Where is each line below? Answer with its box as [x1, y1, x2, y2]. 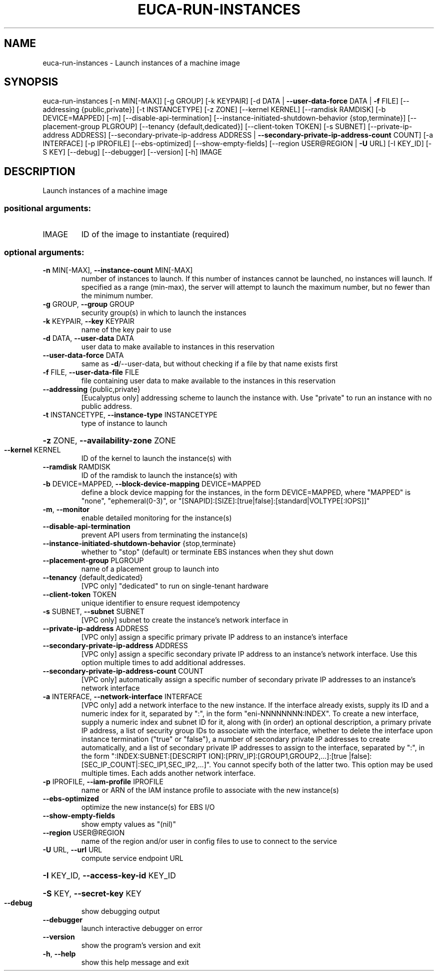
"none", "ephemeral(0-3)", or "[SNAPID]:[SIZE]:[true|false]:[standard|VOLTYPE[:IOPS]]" [81, 496, 370, 505]
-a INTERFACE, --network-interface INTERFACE [42, 692, 202, 701]
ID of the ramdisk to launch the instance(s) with [81, 470, 237, 479]
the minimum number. [81, 291, 153, 300]
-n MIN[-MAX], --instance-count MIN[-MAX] [42, 265, 193, 274]
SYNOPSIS [4, 76, 58, 89]
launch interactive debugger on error [81, 923, 202, 932]
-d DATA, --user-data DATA [42, 333, 134, 342]
